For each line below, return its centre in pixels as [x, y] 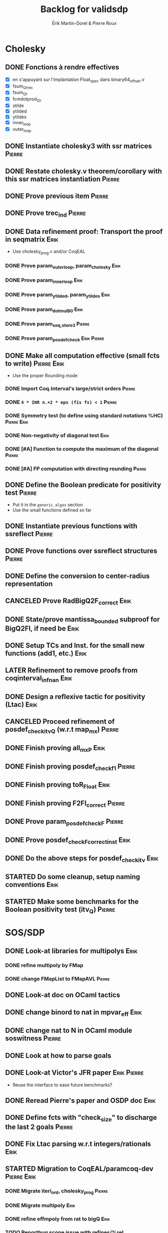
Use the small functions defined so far [52, 510]
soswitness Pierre [33, 1039]
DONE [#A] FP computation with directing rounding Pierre [76, 469]
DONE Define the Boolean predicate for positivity [83, 485]
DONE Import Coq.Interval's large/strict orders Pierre [70, 388]
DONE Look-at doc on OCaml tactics [63, 995]
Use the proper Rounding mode [45, 376]
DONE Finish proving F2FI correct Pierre [65, 804]
